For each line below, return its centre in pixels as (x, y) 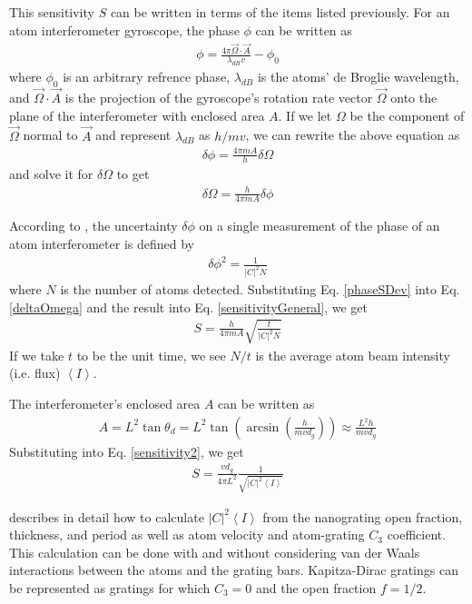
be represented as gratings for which (110, 588)
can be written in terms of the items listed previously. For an (280, 12)
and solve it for (51, 174)
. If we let (305, 115)
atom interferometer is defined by (102, 244)
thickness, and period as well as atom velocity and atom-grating (187, 535)
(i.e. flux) (35, 373)
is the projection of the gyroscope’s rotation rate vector (219, 98)
